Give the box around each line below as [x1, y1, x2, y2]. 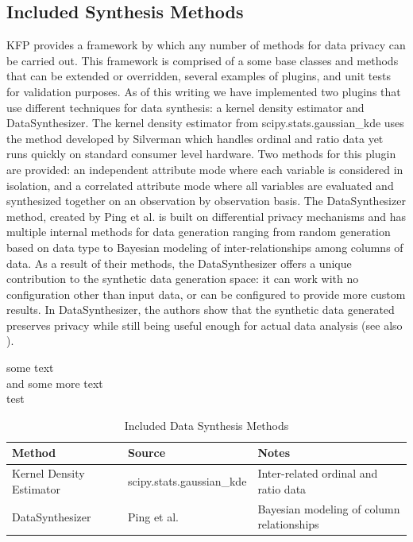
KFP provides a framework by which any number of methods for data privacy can [6, 37, 406, 53]
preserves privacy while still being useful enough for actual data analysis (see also [6, 316, 403, 333]
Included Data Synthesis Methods [124, 416, 289, 433]
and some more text [6, 374, 103, 391]
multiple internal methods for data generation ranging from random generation [6, 223, 391, 240]
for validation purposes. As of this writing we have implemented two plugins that [6, 83, 401, 99]
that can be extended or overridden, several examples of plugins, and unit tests [6, 68, 391, 84]
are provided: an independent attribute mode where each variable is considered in [6, 161, 403, 177]
